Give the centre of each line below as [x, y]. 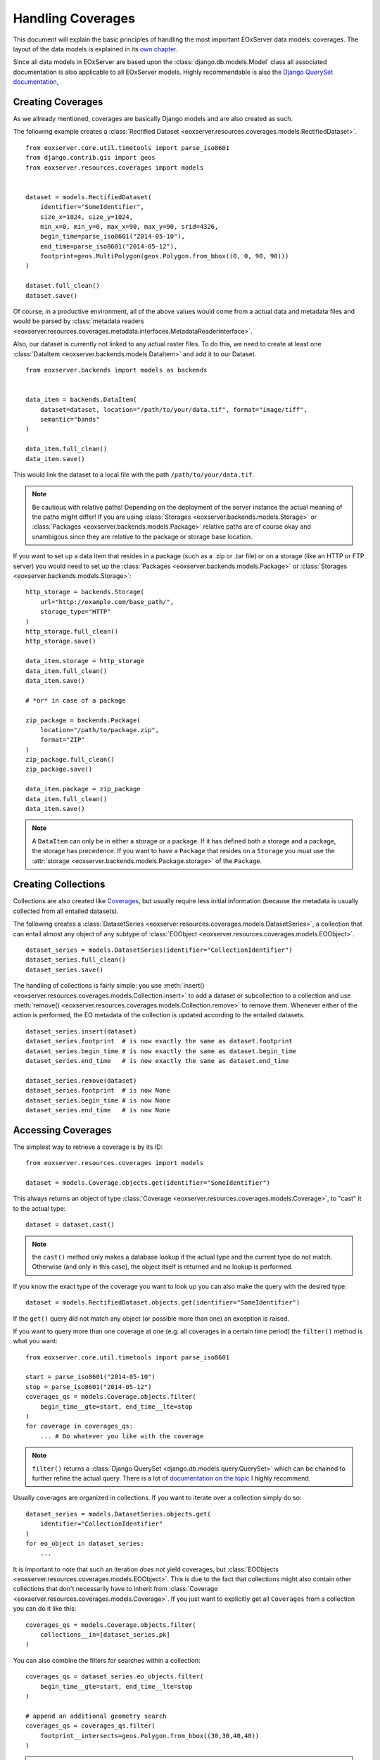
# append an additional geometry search [96, 1716]
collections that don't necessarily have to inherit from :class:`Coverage [115, 1589]
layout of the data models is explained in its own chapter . [95, 49]
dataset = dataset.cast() [70, 1225]
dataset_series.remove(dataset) [81, 1080]
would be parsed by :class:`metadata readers [78, 321]
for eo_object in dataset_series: [85, 1543]
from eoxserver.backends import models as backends [116, 370]
